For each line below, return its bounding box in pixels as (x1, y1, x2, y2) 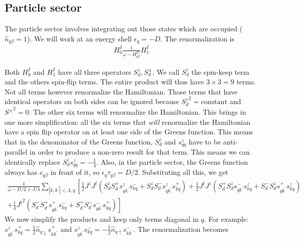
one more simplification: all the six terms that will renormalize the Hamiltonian (5, 116, 251, 127)
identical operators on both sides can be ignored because (5, 96, 179, 107)
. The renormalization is (160, 33, 235, 43)
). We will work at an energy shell (27, 33, 132, 43)
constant (201, 99, 227, 106)
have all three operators (58, 66, 131, 77)
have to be (189, 136, 221, 147)
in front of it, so (50, 167, 100, 177)
